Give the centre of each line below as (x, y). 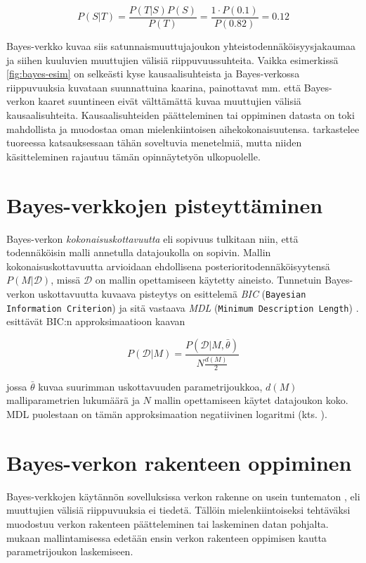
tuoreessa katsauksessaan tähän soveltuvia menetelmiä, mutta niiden (154, 143)
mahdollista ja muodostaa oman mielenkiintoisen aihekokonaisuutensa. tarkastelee (183, 128)
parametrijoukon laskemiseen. (70, 551)
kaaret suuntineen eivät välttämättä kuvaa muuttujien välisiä (170, 101)
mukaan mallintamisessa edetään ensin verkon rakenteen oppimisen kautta (166, 537)
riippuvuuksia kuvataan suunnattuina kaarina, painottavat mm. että (154, 87)
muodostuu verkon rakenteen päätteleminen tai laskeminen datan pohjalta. (168, 523)
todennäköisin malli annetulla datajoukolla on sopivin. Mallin (139, 252)
